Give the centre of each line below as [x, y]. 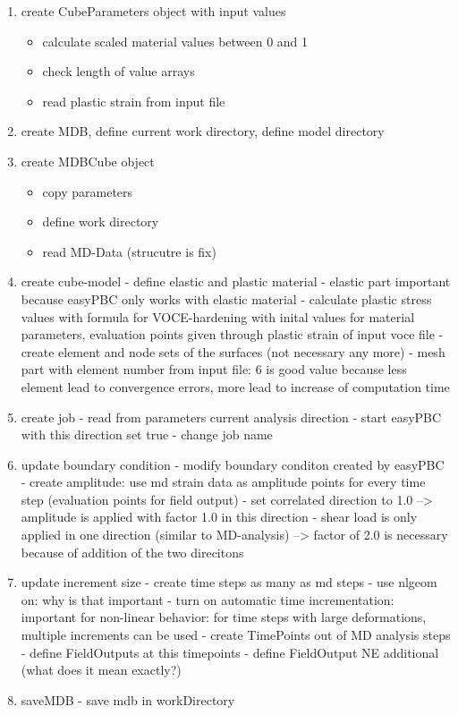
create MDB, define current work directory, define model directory [203, 131]
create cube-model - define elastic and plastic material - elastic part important [236, 281]
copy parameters [88, 191]
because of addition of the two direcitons [132, 552]
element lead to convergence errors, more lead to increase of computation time [235, 386]
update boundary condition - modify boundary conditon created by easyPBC [233, 464]
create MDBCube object [88, 161]
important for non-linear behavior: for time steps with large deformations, [224, 617]
